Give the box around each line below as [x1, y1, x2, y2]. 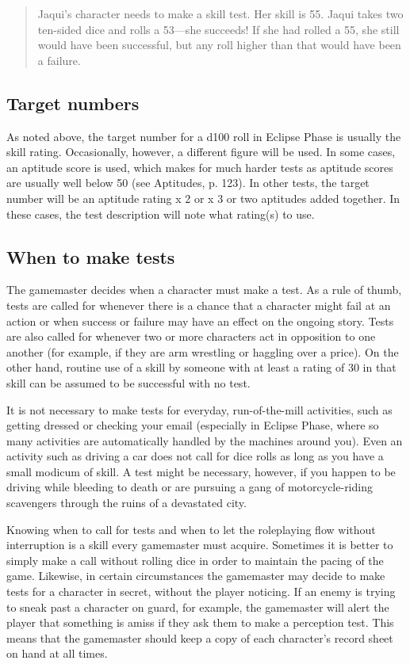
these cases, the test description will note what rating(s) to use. [6, 205, 315, 222]
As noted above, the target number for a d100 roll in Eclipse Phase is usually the [6, 128, 401, 144]
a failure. [37, 52, 81, 68]
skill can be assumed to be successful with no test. [6, 374, 251, 391]
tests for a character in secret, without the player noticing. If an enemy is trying [6, 583, 396, 600]
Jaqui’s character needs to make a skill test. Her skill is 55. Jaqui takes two [37, 6, 404, 21]
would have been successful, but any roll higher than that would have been [37, 36, 401, 53]
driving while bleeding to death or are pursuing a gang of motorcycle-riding [6, 479, 373, 495]
